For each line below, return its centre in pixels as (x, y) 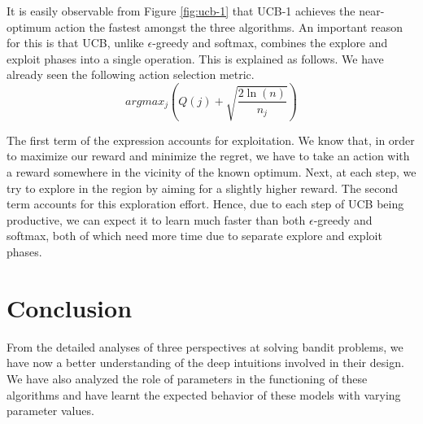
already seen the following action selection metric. (131, 74)
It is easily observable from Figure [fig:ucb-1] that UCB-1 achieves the (181, 11)
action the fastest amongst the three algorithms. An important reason (229, 26)
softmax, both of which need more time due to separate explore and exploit (194, 236)
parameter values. (50, 411)
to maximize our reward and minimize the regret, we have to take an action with (208, 156)
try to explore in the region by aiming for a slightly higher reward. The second (203, 188)
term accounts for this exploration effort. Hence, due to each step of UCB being (205, 204)
